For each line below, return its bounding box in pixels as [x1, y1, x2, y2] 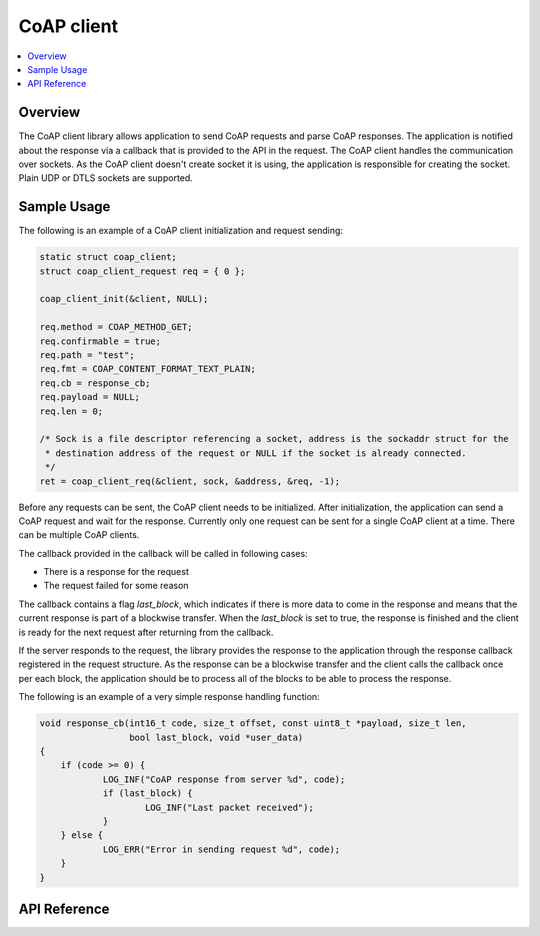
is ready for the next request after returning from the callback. [18, 626, 274, 638]
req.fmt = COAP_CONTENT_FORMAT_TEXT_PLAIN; [39, 363, 257, 375]
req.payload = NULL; [39, 391, 140, 403]
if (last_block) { [102, 788, 194, 799]
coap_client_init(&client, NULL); [39, 293, 209, 305]
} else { [60, 830, 104, 841]
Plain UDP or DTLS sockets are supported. [18, 172, 194, 184]
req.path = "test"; [39, 350, 135, 361]
